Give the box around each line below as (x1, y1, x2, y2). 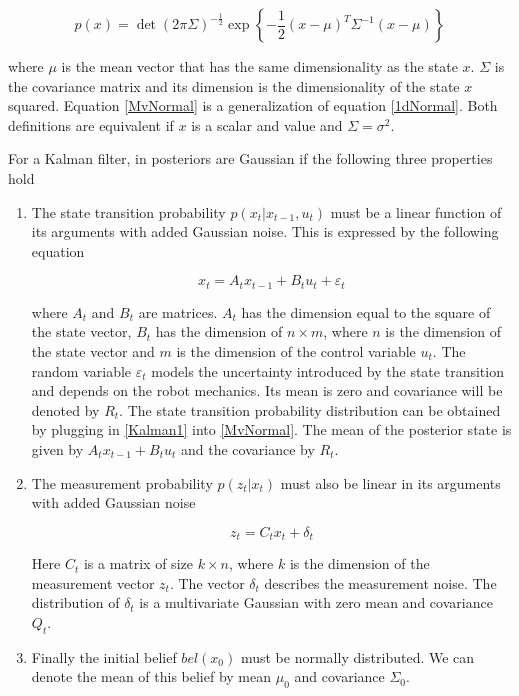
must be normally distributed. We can (240, 646, 475, 667)
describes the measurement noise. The (264, 572, 497, 593)
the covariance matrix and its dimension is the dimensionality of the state (8, 75, 460, 96)
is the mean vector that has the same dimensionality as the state (61, 56, 458, 76)
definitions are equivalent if (8, 114, 174, 135)
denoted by (31, 399, 100, 420)
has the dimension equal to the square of (241, 301, 491, 322)
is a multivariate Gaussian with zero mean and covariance (139, 592, 493, 613)
